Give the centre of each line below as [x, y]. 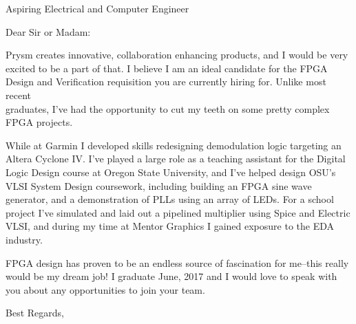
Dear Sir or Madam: [48, 31]
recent [18, 95]
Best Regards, [35, 313]
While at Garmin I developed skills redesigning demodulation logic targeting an [174, 145]
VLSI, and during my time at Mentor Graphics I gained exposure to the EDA [170, 226]
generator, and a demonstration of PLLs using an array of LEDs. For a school [170, 199]
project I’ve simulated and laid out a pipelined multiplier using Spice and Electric [178, 212]
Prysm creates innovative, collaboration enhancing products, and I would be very [177, 55]
